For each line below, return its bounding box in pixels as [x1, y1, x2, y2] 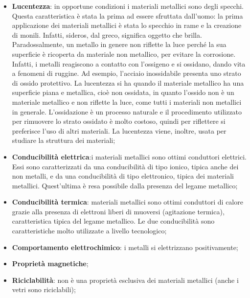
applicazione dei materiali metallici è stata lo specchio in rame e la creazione [12, 20, 242, 30]
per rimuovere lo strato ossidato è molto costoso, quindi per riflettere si [12, 116, 226, 126]
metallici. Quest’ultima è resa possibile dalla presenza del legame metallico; [12, 180, 238, 190]
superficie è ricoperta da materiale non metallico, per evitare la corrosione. [12, 48, 236, 59]
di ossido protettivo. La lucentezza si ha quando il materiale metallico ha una [12, 77, 244, 88]
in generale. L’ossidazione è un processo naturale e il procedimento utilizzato [12, 106, 242, 116]
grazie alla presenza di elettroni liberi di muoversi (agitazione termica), [12, 206, 225, 216]
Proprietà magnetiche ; [12, 258, 89, 269]
